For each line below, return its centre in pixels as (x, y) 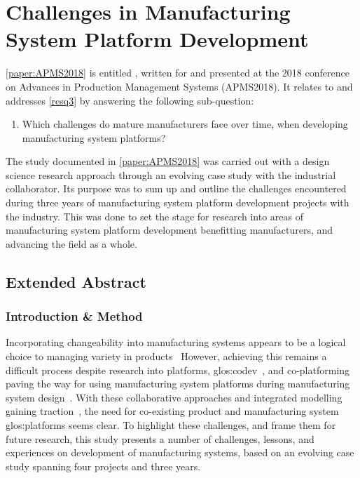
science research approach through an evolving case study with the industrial (171, 174)
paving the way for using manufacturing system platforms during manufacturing (178, 384)
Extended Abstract (76, 281)
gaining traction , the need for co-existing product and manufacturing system (172, 411)
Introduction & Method (74, 316)
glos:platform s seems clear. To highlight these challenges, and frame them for (171, 425)
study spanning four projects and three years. (103, 466)
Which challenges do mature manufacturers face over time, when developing (185, 124)
